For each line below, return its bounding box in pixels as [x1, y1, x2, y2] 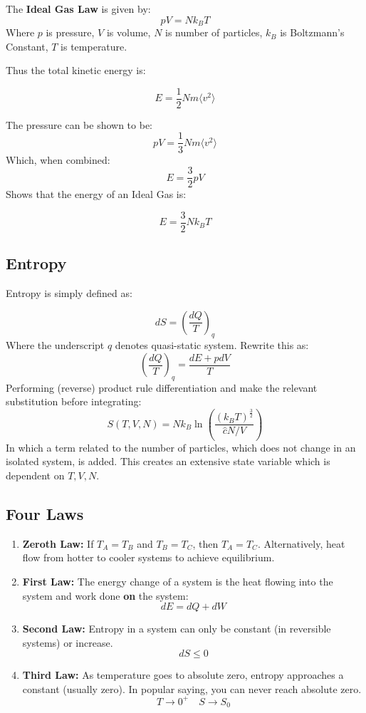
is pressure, [46, 25, 95, 40]
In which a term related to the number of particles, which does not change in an [6, 439, 356, 454]
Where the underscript [6, 338, 105, 353]
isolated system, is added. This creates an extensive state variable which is [6, 454, 330, 469]
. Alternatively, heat [257, 536, 345, 551]
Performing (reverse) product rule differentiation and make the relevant [6, 380, 318, 395]
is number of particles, [165, 25, 263, 40]
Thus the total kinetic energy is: [6, 63, 146, 78]
